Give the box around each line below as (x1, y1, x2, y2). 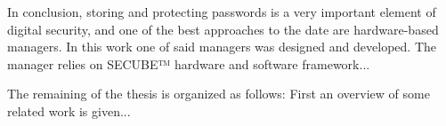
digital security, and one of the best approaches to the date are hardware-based (7, 20, 439, 38)
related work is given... (7, 101, 131, 120)
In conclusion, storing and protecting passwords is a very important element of (7, 3, 436, 20)
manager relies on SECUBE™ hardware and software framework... (7, 54, 370, 73)
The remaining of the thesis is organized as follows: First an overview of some (7, 84, 430, 103)
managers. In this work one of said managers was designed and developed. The (7, 37, 436, 56)
